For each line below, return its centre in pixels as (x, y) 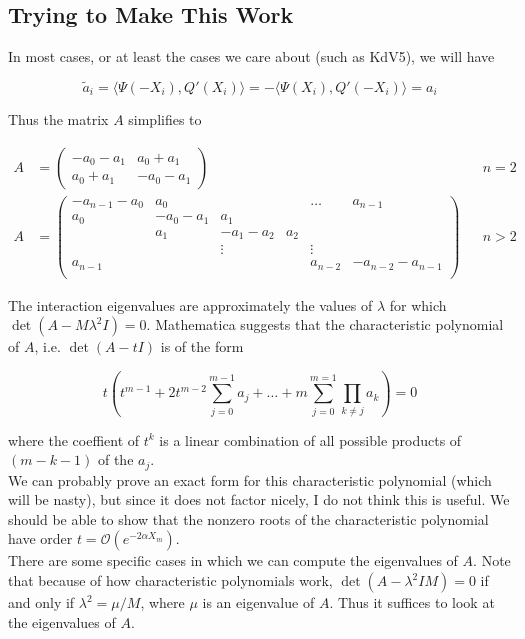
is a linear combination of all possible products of (310, 439)
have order (40, 538)
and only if (41, 602)
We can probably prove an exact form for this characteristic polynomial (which (250, 479)
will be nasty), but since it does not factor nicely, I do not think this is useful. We (259, 499)
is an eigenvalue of (258, 602)
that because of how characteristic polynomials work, (170, 580)
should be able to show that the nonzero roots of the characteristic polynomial (248, 518)
